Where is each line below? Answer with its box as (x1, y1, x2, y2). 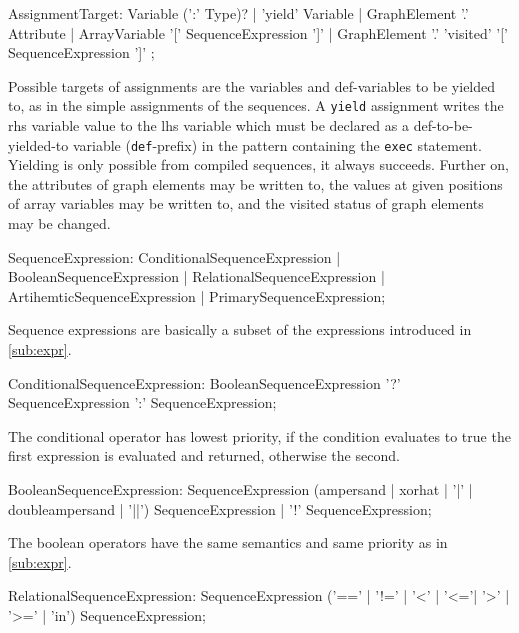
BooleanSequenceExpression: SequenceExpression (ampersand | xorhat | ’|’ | (8, 479, 473, 499)
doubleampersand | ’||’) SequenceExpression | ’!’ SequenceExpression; (8, 498, 432, 519)
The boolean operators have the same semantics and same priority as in (8, 532, 448, 553)
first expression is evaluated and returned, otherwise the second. (8, 445, 400, 466)
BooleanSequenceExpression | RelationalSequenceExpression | (8, 266, 385, 287)
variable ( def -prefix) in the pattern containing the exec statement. (72, 134, 482, 155)
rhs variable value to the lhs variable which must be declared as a (8, 115, 409, 136)
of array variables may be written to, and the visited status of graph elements (8, 193, 484, 214)
